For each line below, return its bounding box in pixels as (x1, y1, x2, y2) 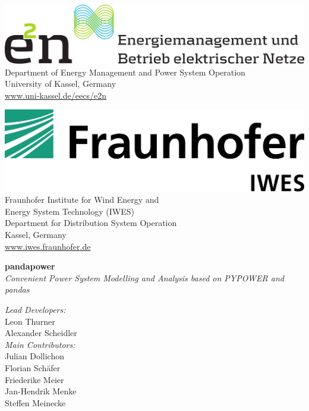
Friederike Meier (5, 373, 64, 385)
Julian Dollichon (5, 350, 64, 362)
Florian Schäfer (5, 361, 61, 374)
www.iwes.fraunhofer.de (5, 240, 91, 252)
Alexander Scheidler (5, 327, 77, 339)
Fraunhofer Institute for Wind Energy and (5, 193, 159, 206)
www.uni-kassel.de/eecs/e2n (5, 89, 106, 101)
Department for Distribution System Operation (5, 217, 177, 229)
